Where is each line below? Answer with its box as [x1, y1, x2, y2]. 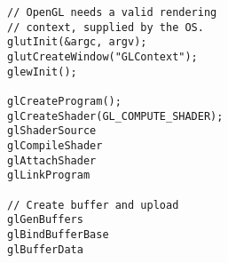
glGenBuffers [7, 213, 83, 227]
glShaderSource [7, 124, 97, 138]
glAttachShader [7, 154, 97, 167]
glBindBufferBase [7, 227, 109, 241]
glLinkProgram [7, 169, 90, 182]
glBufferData [7, 243, 83, 256]
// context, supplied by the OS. [7, 20, 204, 34]
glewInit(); [7, 65, 77, 78]
